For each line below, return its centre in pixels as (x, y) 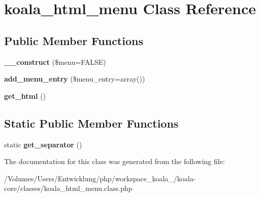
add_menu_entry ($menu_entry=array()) (75, 79)
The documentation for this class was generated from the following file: (115, 161)
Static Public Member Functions (91, 123)
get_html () (25, 95)
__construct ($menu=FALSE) (55, 62)
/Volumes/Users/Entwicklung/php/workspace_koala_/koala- (100, 178)
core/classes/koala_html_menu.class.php (68, 188)
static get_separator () (43, 144)
